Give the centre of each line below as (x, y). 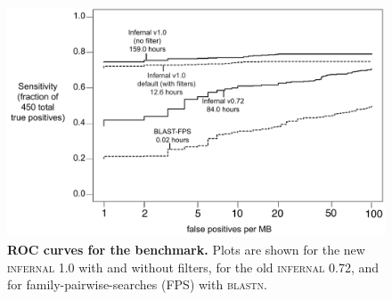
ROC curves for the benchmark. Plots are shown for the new (186, 249)
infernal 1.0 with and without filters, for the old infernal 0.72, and (193, 267)
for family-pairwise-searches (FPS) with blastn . (137, 284)
